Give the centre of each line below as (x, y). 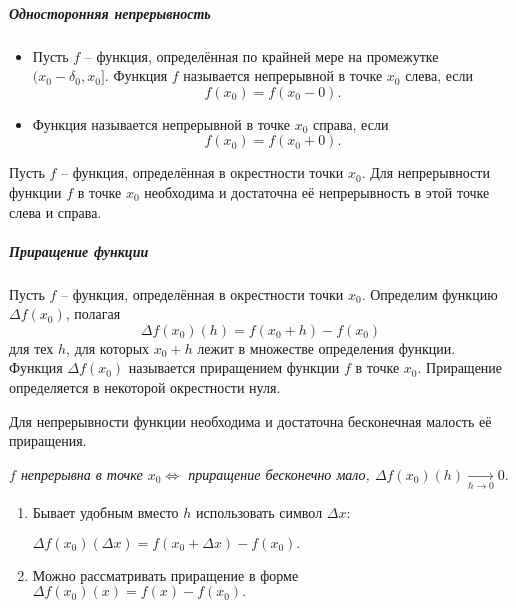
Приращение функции (79, 250)
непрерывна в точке (81, 473)
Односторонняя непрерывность (110, 12)
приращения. (48, 440)
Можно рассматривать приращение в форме (165, 574)
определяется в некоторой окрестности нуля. (145, 387)
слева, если (439, 75)
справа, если (351, 123)
